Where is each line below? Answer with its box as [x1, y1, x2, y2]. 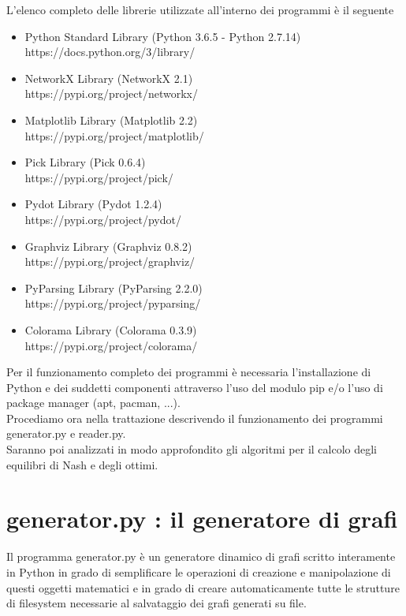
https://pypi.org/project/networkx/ [24, 85, 198, 102]
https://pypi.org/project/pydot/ [24, 211, 181, 227]
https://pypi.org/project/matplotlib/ [24, 127, 204, 144]
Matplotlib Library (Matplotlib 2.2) [24, 111, 198, 128]
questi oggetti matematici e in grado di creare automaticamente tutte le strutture [6, 579, 400, 595]
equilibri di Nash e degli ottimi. [6, 456, 158, 472]
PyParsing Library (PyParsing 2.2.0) [24, 279, 203, 296]
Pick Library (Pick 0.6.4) [24, 154, 146, 170]
